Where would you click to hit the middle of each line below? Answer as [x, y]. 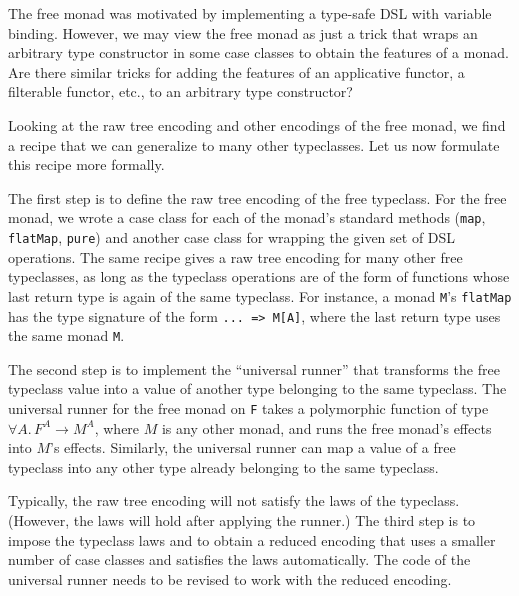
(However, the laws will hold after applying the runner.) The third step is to [242, 520]
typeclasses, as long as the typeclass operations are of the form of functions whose [259, 276]
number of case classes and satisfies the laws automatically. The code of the [239, 559]
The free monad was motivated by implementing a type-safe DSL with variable [250, 13]
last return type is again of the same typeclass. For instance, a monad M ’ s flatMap [260, 295]
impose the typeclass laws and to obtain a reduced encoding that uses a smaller [252, 539]
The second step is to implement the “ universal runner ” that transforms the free [254, 368]
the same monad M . [66, 335]
